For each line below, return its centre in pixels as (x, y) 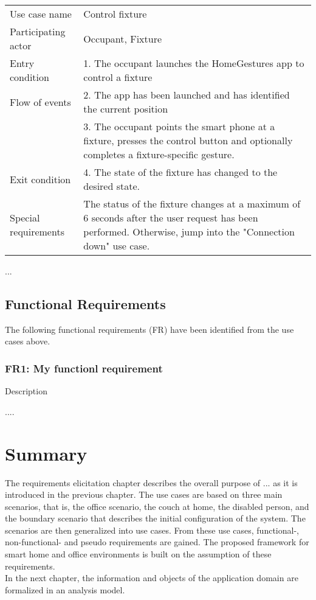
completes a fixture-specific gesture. (159, 154)
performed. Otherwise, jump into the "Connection (189, 232)
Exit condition (40, 179)
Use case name (41, 14)
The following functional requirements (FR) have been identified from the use (149, 329)
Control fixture (115, 14)
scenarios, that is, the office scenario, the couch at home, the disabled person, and (157, 506)
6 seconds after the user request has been (171, 218)
